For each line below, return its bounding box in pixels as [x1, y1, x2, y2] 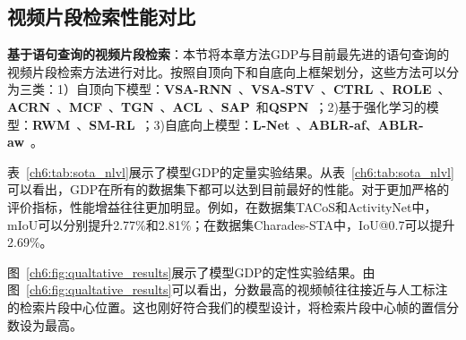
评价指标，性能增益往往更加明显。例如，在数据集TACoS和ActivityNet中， [7, 197, 437, 216]
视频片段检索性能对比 [7, 3, 195, 30]
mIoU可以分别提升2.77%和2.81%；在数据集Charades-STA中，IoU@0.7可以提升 [7, 215, 455, 234]
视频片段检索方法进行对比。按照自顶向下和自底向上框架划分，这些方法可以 [7, 62, 446, 81]
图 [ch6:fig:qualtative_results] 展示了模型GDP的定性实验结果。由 [7, 262, 375, 281]
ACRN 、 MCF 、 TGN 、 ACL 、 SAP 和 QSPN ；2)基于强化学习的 [7, 97, 427, 115]
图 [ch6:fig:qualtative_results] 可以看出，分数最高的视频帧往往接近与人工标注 [7, 280, 448, 299]
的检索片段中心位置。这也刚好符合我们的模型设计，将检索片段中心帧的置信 [7, 297, 446, 316]
